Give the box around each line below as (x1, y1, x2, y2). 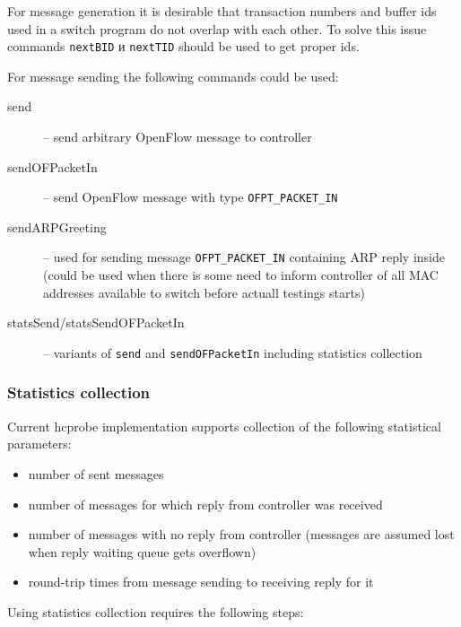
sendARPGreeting (7, 217, 107, 236)
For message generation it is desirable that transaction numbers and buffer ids (7, 2, 437, 20)
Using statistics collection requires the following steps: (7, 602, 304, 621)
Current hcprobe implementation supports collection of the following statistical (7, 416, 441, 435)
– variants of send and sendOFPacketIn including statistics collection (43, 343, 422, 361)
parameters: (7, 434, 72, 453)
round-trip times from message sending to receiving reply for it (28, 572, 374, 591)
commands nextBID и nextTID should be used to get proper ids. (7, 37, 360, 56)
